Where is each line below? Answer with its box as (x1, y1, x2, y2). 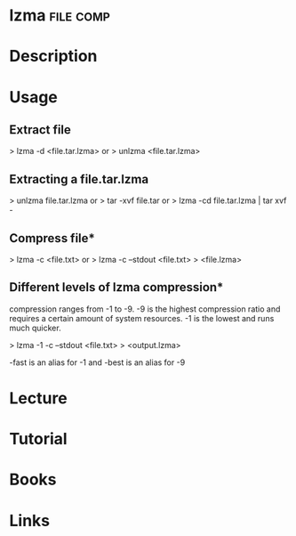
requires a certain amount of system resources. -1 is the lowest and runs (9, 313, 275, 323)
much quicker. (9, 322, 61, 333)
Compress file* (9, 231, 96, 246)
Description (9, 46, 98, 67)
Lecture (9, 388, 68, 408)
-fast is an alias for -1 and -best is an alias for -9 (9, 357, 186, 368)
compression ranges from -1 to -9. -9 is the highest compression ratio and (9, 304, 281, 314)
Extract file (9, 122, 71, 137)
